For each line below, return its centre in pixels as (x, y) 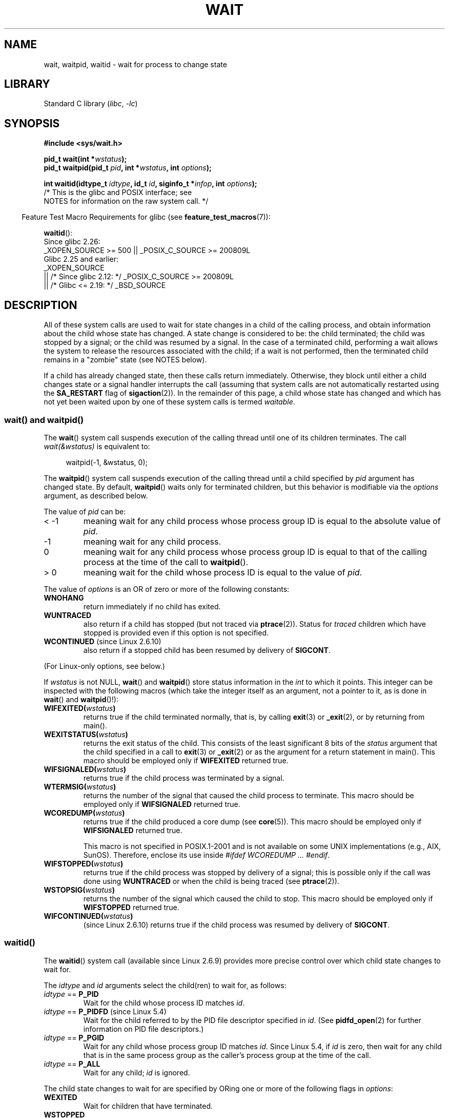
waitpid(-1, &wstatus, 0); (107, 462)
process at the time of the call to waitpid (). (166, 562)
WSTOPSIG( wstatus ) (79, 890)
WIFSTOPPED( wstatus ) (84, 863)
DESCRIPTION (41, 305)
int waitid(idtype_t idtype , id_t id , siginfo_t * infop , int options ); (150, 184)
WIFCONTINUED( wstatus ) (88, 916)
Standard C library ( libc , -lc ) (91, 104)
